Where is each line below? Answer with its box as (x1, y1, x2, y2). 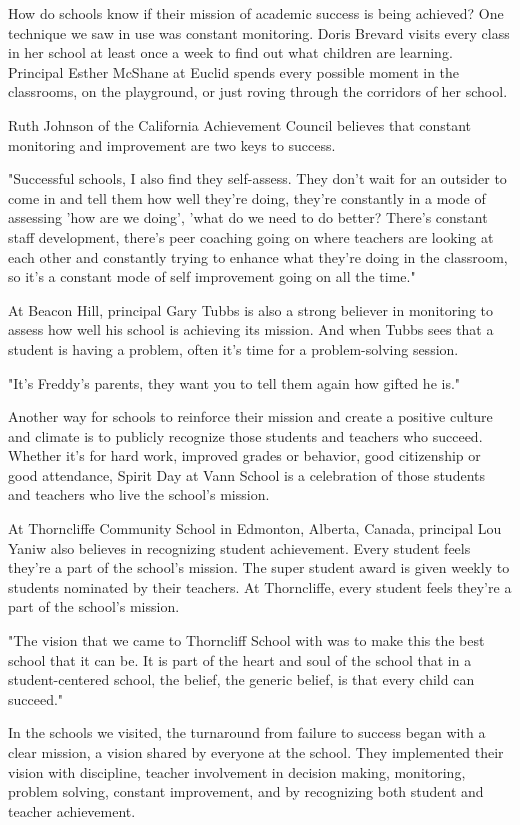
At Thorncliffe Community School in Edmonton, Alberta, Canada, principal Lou (8, 518, 502, 539)
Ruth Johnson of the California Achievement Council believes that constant (8, 114, 472, 135)
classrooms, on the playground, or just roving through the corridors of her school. (8, 81, 508, 102)
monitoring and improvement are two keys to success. (8, 134, 336, 155)
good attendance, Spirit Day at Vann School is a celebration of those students (8, 464, 485, 485)
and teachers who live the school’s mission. (8, 484, 270, 505)
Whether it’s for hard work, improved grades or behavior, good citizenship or (8, 445, 481, 466)
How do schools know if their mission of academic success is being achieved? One (8, 3, 504, 23)
